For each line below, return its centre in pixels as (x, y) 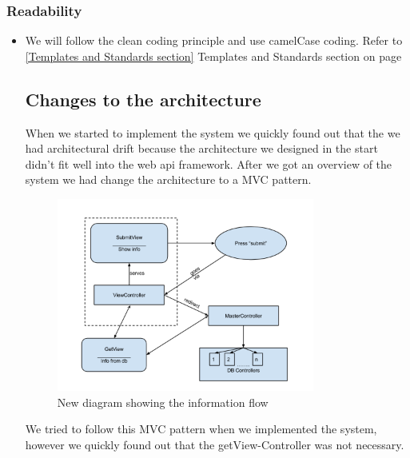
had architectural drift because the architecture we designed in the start (201, 148)
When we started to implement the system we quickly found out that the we (213, 132)
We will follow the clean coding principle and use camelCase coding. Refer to (214, 40)
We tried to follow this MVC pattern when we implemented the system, (201, 429)
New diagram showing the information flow (163, 402)
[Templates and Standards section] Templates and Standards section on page (213, 56)
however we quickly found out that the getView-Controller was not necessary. (215, 444)
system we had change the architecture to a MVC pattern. (168, 179)
